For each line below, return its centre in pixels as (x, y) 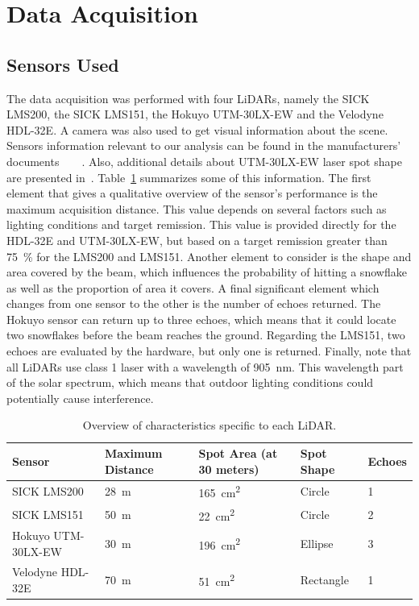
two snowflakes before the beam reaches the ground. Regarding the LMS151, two (206, 335)
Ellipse (317, 544)
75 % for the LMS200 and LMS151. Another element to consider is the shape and (209, 256)
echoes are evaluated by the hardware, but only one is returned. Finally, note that (209, 351)
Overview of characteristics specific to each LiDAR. (209, 425)
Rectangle (324, 579)
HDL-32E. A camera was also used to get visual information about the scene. (197, 129)
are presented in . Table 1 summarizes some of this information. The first (189, 177)
